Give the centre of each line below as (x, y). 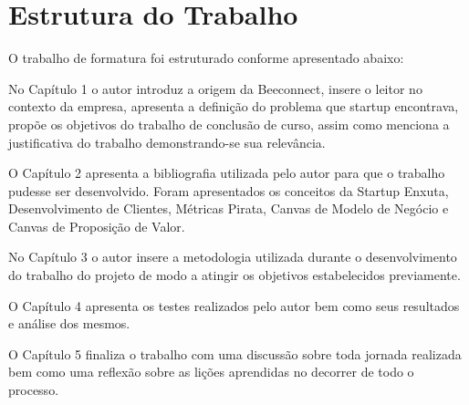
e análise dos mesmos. (69, 323)
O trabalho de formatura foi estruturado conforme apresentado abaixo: (206, 58)
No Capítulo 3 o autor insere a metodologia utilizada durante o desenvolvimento (233, 257)
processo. (34, 390)
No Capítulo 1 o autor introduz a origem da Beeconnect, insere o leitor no (215, 88)
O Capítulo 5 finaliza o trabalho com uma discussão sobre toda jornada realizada (235, 353)
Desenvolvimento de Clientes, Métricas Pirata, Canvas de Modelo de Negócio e (229, 208)
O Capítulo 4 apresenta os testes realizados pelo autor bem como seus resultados (234, 305)
